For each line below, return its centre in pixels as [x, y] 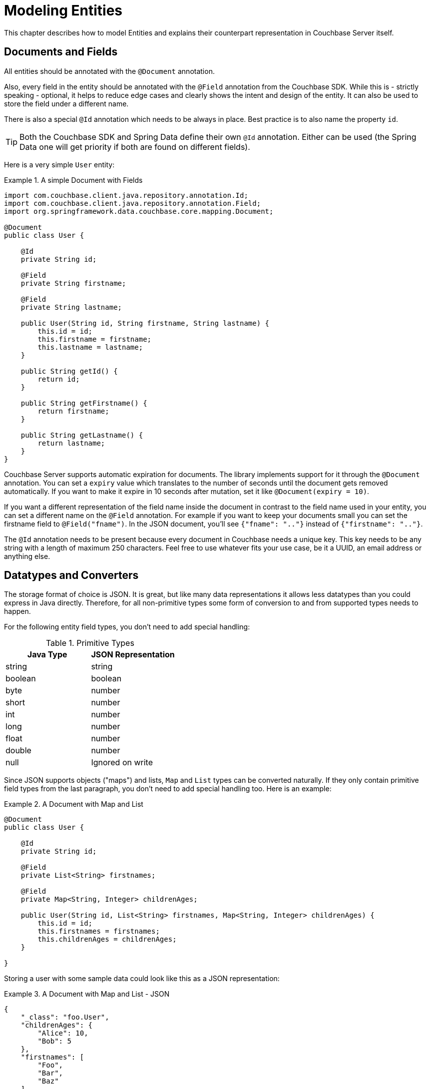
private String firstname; [73, 283]
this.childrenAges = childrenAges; [107, 939]
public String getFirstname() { [84, 403]
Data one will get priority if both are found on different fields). [135, 147]
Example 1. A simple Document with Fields [73, 180]
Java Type [47, 655]
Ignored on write [122, 763]
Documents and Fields [61, 52]
